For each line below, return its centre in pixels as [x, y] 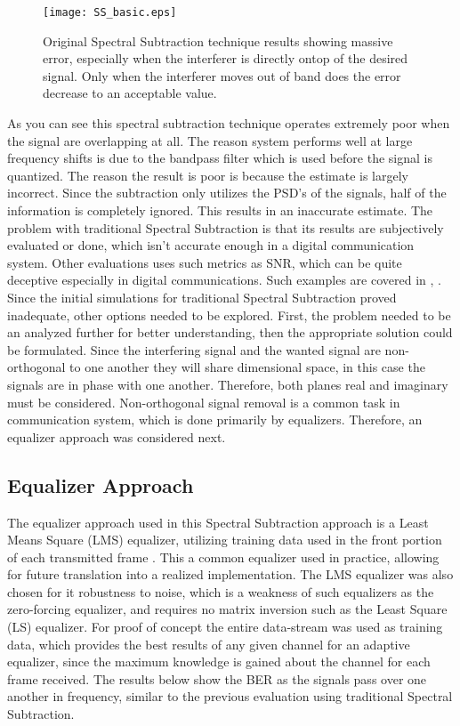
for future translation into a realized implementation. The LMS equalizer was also [230, 574]
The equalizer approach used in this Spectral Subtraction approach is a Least [218, 522]
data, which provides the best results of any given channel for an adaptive [209, 644]
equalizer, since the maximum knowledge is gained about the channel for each [219, 661]
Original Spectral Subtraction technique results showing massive [218, 40]
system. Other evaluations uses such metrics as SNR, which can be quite [205, 262]
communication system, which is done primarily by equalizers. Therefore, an [215, 419]
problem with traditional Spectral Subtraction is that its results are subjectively [226, 227]
